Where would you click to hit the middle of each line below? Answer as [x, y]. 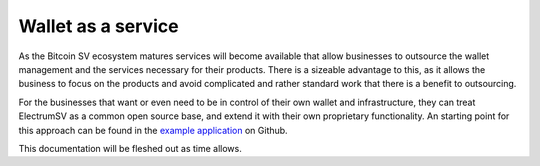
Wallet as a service [98, 26]
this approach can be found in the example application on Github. [153, 130]
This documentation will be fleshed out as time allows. [130, 148]
